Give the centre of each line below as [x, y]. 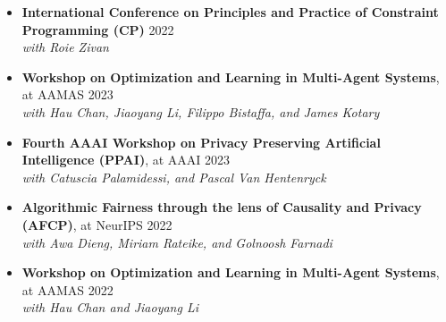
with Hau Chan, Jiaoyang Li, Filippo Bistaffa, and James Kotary [201, 111]
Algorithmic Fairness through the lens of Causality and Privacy [222, 207]
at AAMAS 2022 [67, 289]
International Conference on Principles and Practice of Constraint [230, 12]
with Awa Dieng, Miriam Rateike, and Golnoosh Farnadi [177, 242]
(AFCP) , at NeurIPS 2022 [97, 224]
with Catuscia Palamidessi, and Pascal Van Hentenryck [174, 177]
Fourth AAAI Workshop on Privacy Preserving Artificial [201, 142]
